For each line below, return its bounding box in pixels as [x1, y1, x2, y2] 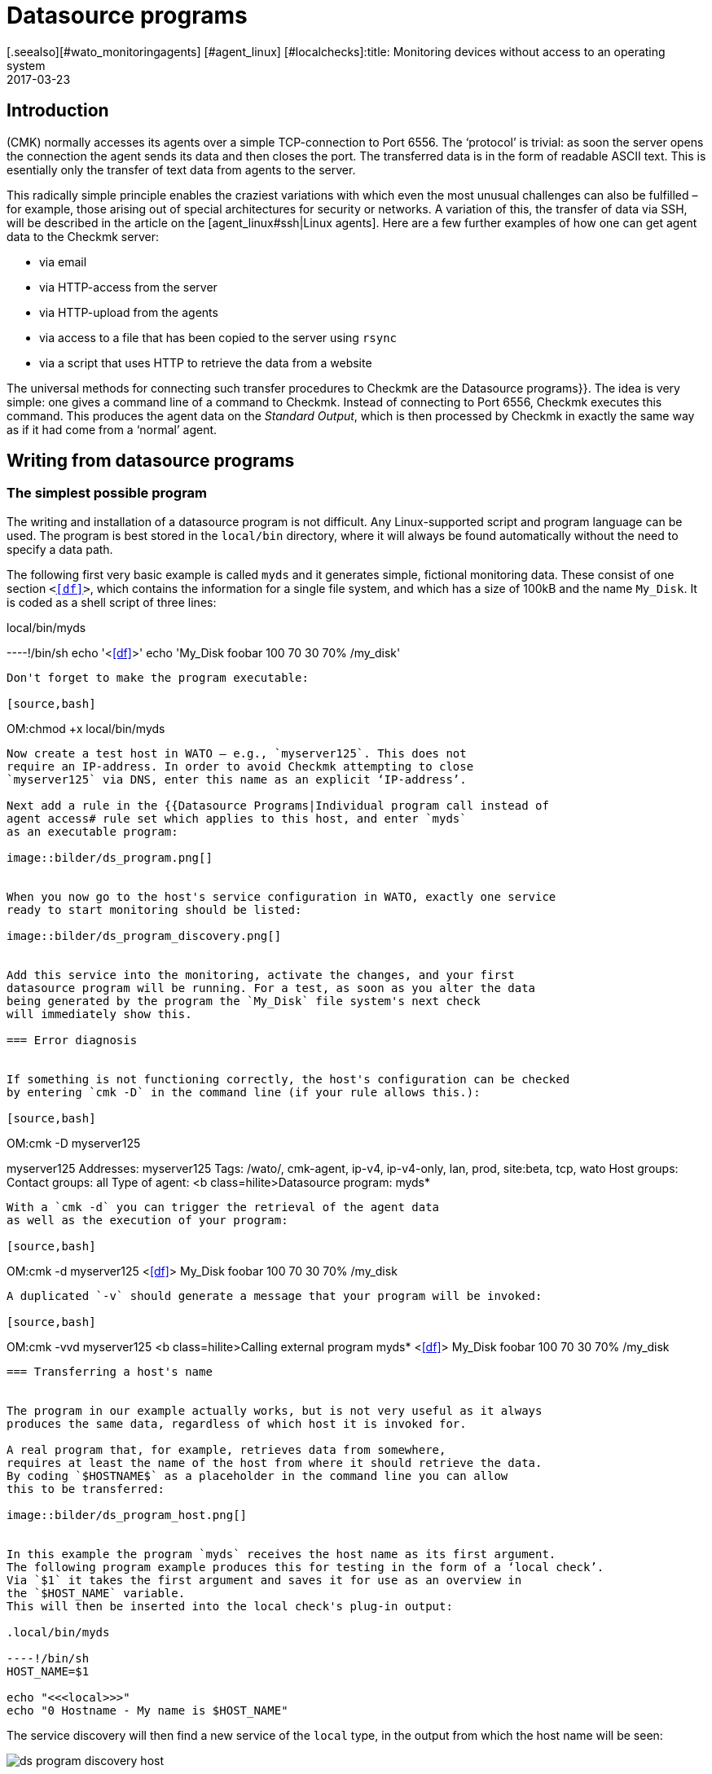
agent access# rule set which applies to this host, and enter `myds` [7, 811, 467, 825]
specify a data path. [7, 542, 113, 556]
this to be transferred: [7, 1482, 165, 1495]
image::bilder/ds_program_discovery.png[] [7, 929, 282, 942]
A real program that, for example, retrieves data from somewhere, [7, 1442, 446, 1456]
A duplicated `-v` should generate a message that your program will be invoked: [7, 1289, 543, 1302]
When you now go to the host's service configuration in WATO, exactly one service [7, 889, 556, 903]
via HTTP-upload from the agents [39, 305, 218, 319]
